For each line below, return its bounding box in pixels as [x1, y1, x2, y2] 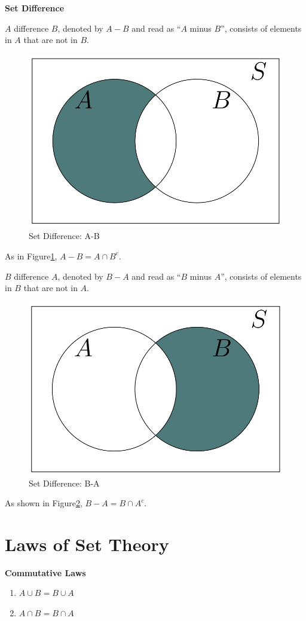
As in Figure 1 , [5, 249, 57, 262]
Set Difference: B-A [29, 476, 100, 489]
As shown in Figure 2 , [5, 497, 82, 509]
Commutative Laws [5, 566, 86, 579]
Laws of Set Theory [5, 531, 169, 556]
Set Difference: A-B [29, 230, 100, 242]
